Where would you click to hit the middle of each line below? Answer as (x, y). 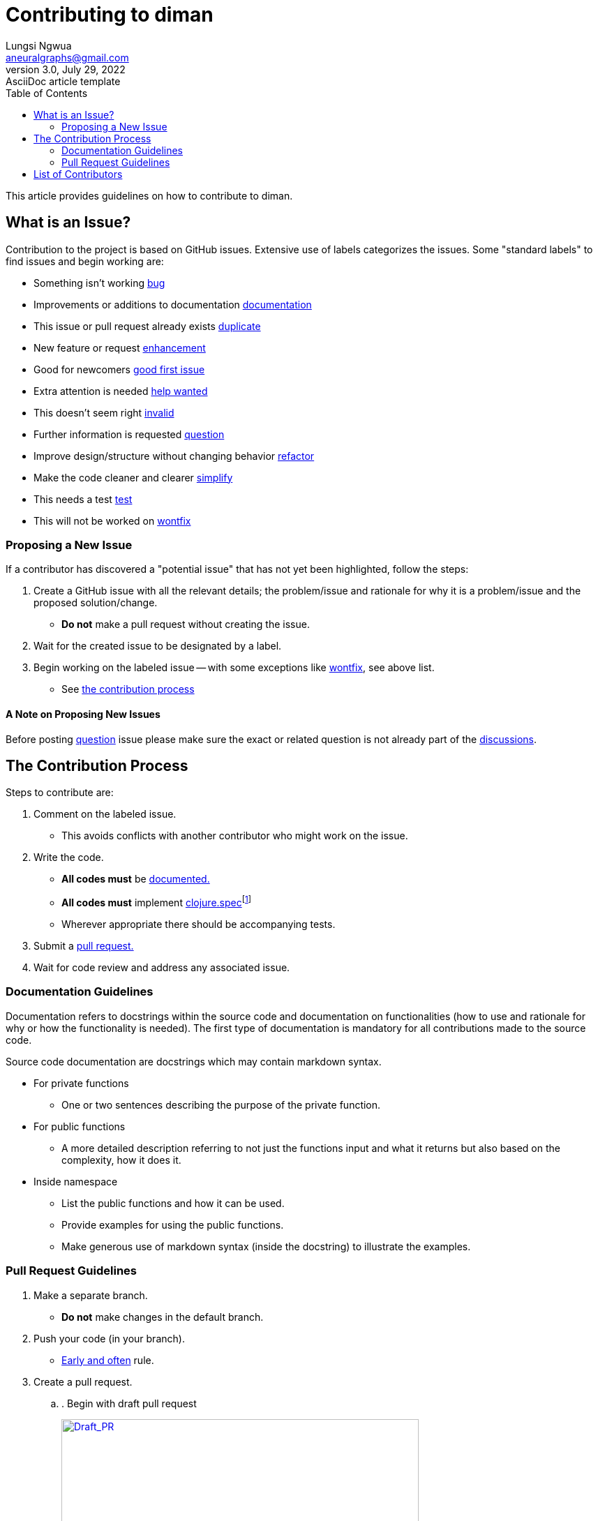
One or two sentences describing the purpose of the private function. (221, 1104)
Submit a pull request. (84, 946)
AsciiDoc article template (63, 81)
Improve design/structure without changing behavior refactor (174, 456)
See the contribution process (128, 689)
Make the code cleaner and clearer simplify (133, 477)
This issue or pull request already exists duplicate (147, 326)
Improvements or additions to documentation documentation (173, 304)
